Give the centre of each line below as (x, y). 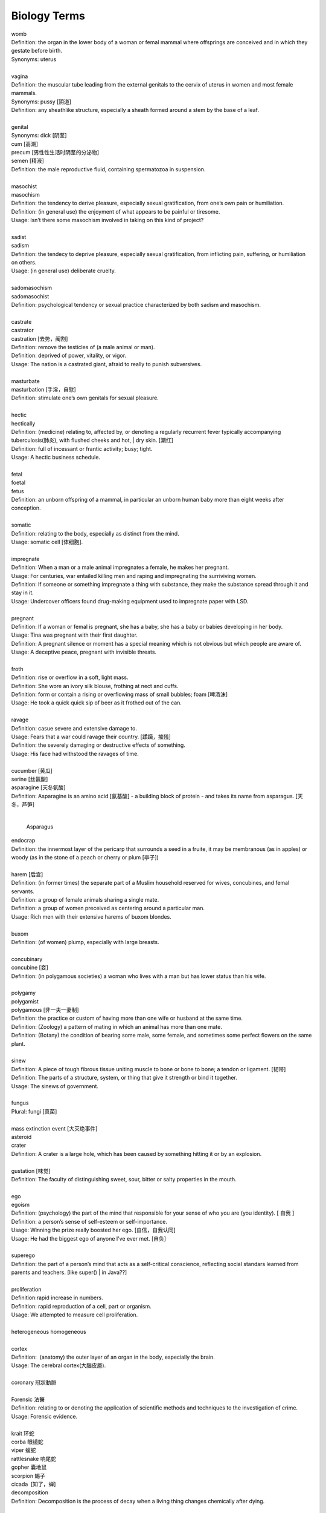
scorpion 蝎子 (28, 1475)
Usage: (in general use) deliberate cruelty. (63, 271)
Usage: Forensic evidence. (44, 1416)
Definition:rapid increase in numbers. (57, 1298)
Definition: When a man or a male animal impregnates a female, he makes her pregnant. (120, 567)
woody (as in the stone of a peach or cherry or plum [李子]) (85, 858)
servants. (23, 891)
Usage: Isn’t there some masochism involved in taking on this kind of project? (107, 220)
